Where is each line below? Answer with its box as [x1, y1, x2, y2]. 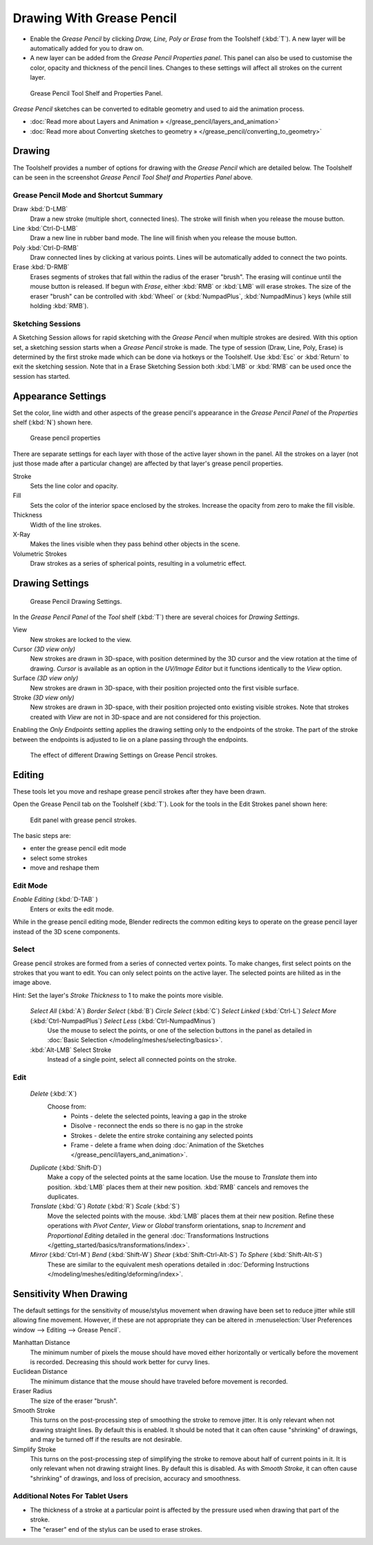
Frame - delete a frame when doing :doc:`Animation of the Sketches [70, 1141, 265, 1150]
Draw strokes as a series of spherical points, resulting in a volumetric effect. [30, 560, 247, 568]
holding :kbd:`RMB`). [30, 302, 89, 310]
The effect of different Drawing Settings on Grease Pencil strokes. [30, 751, 218, 759]
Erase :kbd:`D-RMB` [12, 263, 70, 271]
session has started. [12, 372, 70, 380]
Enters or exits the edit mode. [30, 904, 114, 913]
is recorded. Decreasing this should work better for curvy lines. [30, 1358, 210, 1366]
